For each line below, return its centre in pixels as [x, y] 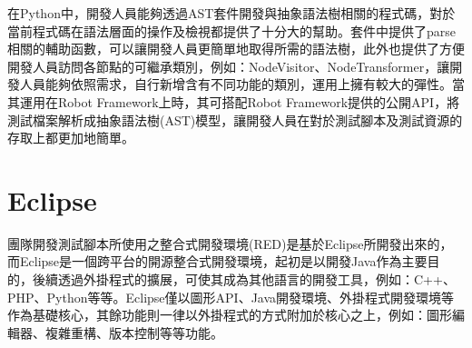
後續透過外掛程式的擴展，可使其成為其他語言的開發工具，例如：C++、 [244, 279]
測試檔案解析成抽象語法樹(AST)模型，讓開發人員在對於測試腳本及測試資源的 [235, 119]
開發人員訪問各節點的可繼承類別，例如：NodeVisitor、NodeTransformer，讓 [229, 66]
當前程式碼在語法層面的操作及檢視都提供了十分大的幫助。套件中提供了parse [232, 30]
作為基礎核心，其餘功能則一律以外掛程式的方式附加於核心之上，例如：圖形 [230, 315]
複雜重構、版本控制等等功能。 [134, 332]
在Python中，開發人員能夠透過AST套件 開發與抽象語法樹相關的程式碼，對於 [231, 13]
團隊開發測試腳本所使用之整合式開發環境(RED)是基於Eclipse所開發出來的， [230, 243]
